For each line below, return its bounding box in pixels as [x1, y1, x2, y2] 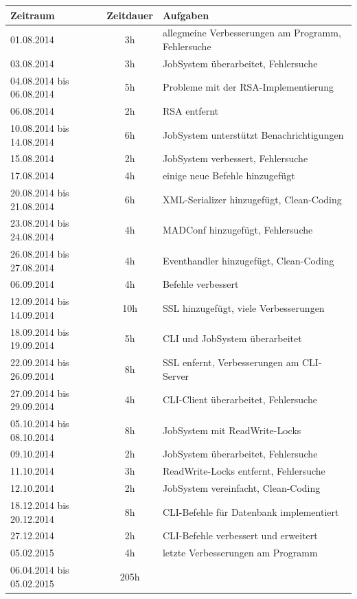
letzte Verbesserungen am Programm [162, 545, 318, 560]
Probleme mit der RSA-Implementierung [162, 80, 334, 94]
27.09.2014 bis [10, 385, 69, 400]
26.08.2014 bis [10, 246, 69, 260]
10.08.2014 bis [10, 120, 69, 135]
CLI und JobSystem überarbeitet [162, 331, 302, 346]
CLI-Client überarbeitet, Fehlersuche [162, 392, 317, 407]
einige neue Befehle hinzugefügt [162, 168, 295, 183]
